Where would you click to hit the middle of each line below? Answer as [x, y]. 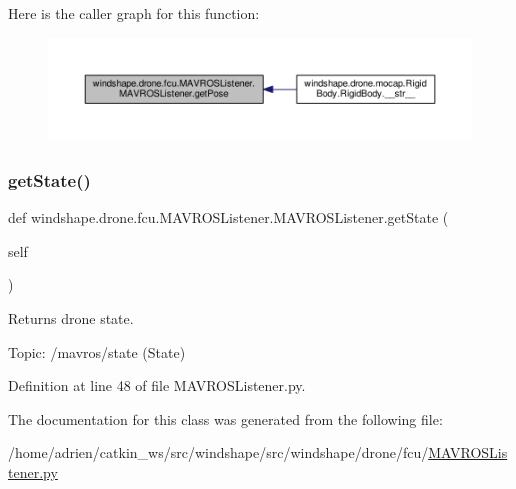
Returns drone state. [71, 317]
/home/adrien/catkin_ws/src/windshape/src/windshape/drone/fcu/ [218, 452]
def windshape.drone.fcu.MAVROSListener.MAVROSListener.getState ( [228, 217]
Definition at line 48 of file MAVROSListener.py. [157, 385]
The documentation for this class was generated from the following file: [225, 418]
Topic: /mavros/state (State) [97, 351]
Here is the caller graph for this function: [134, 13]
